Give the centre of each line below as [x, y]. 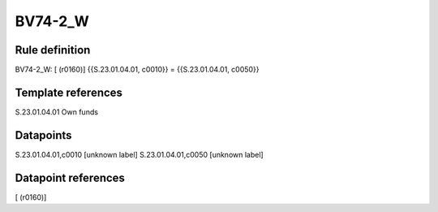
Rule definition [53, 50]
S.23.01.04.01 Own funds [57, 112]
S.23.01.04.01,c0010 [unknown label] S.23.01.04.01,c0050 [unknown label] [139, 154]
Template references [69, 92]
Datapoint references [70, 177]
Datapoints [43, 135]
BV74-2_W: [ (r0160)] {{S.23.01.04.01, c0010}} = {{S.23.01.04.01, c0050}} [137, 70]
